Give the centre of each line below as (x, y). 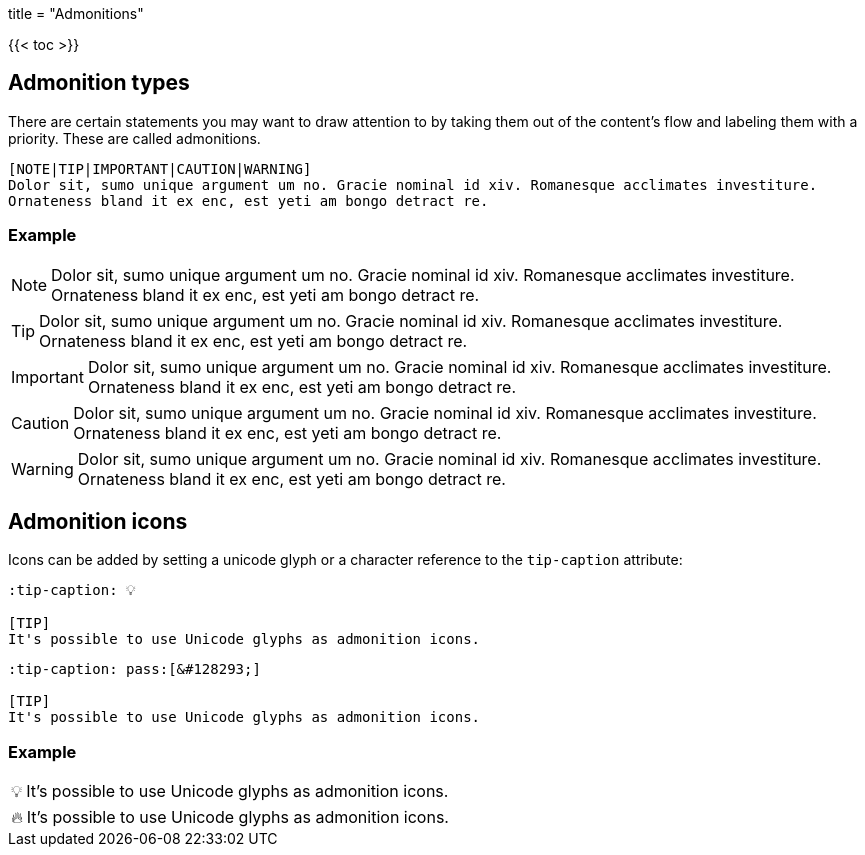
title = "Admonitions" (76, 13)
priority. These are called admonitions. (134, 138)
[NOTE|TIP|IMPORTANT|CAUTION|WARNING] (160, 168)
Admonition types (99, 83)
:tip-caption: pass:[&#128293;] (134, 669)
